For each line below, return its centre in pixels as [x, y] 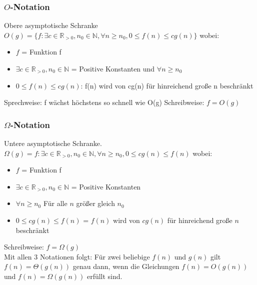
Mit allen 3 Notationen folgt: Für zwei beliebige [77, 256]
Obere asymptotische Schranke [51, 25]
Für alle [55, 203]
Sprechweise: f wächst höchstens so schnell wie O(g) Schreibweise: [104, 102]
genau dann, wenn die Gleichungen [126, 266]
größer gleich [95, 203]
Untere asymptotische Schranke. [53, 143]
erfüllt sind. [104, 276]
